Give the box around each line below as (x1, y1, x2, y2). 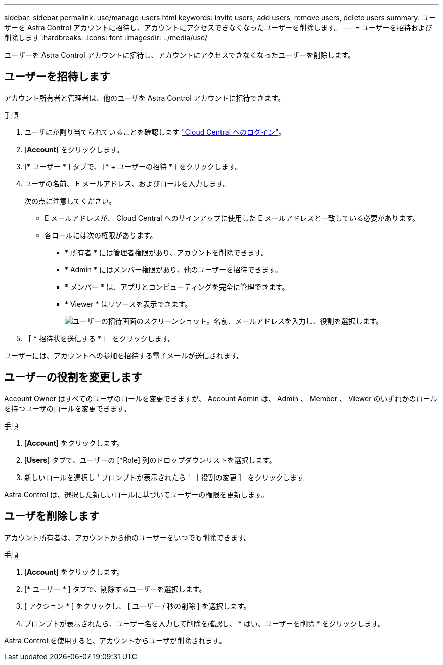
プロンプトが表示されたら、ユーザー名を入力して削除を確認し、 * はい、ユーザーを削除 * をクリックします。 (24, 619, 385, 628)
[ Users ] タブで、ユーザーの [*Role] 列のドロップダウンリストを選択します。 (24, 455, 276, 464)
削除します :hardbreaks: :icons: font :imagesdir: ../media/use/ (4, 33, 208, 42)
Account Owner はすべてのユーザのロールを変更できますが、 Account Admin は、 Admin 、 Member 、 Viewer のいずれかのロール (4, 394, 437, 403)
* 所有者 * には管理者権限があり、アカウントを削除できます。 (65, 248, 268, 257)
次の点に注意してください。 (24, 196, 116, 205)
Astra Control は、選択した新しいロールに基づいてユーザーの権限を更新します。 (4, 490, 269, 499)
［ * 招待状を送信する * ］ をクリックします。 (24, 334, 175, 343)
